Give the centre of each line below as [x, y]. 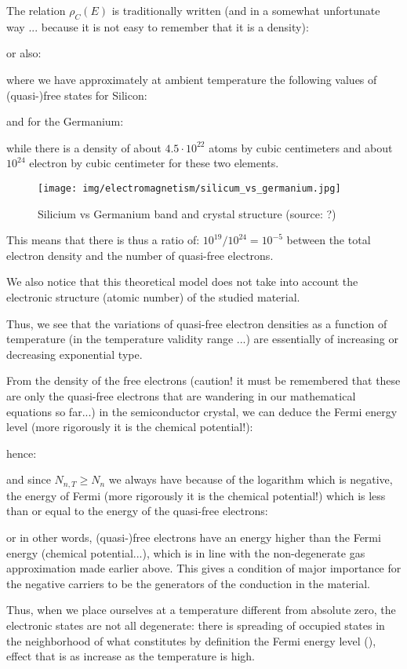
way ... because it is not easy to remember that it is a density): [158, 26]
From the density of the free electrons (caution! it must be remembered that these [203, 380]
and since [29, 479]
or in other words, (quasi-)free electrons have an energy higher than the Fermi [194, 537]
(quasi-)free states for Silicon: [77, 95]
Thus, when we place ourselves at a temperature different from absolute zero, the [201, 610]
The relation [36, 10]
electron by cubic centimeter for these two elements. [154, 163]
